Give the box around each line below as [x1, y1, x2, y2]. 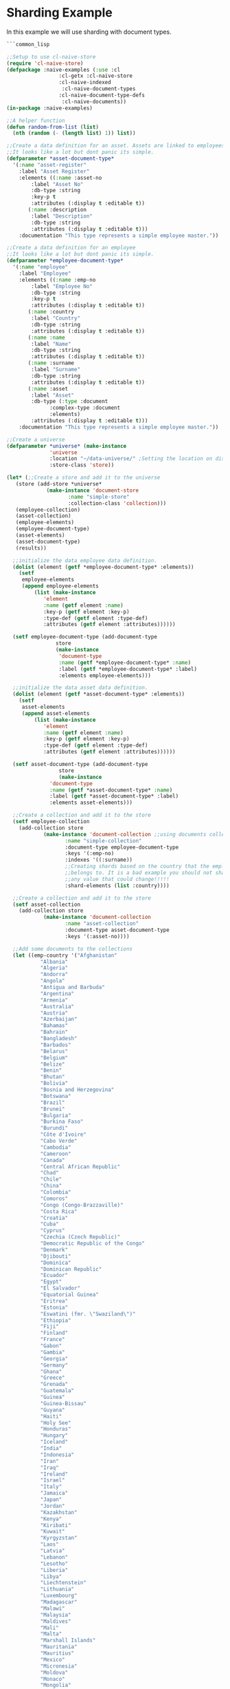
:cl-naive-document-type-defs [58, 92, 146, 99]
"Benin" [40, 1067, 62, 1074]
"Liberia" [40, 1566, 69, 1573]
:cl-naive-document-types [61, 85, 136, 92]
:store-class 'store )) [49, 462, 115, 469]
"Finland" [40, 1329, 69, 1337]
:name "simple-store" [67, 493, 130, 500]
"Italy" [40, 1483, 62, 1491]
